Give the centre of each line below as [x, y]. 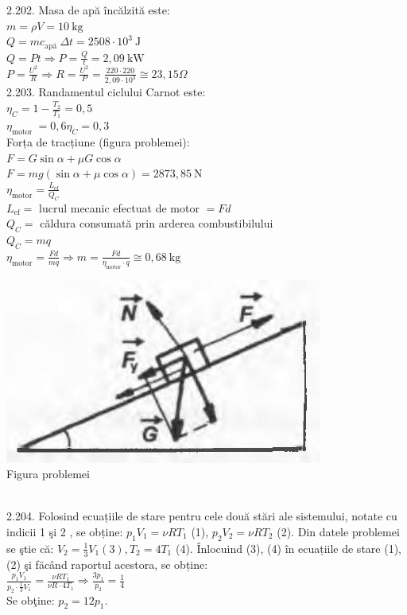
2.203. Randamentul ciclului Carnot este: [106, 92]
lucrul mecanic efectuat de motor [119, 207]
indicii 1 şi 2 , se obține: [65, 531]
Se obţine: [31, 599]
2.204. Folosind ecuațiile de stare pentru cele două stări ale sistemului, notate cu [202, 516]
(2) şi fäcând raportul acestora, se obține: [107, 564]
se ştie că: [30, 548]
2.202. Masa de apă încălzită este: [88, 10]
